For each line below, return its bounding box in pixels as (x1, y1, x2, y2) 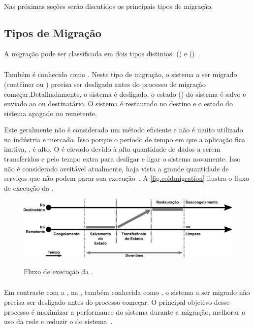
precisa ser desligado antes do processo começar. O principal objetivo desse (4, 296, 230, 307)
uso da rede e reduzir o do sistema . (4, 316, 113, 327)
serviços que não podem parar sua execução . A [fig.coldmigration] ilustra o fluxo (4, 173, 249, 183)
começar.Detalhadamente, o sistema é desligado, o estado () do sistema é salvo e (4, 88, 246, 99)
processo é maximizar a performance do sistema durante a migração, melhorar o (4, 306, 246, 317)
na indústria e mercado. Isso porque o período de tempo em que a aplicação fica (4, 134, 245, 144)
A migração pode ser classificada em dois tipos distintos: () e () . (4, 48, 200, 58)
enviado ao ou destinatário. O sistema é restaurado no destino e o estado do (4, 98, 233, 109)
